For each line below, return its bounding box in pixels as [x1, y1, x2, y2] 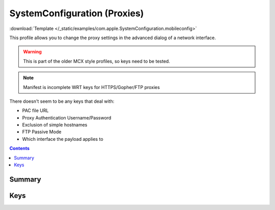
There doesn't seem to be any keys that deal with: [9, 98, 115, 104]
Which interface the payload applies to [22, 136, 104, 142]
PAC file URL [22, 107, 49, 114]
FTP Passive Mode [22, 129, 62, 135]
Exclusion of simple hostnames [22, 122, 88, 128]
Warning [23, 49, 42, 55]
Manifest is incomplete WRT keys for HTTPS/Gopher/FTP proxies [23, 84, 160, 90]
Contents [9, 145, 30, 152]
